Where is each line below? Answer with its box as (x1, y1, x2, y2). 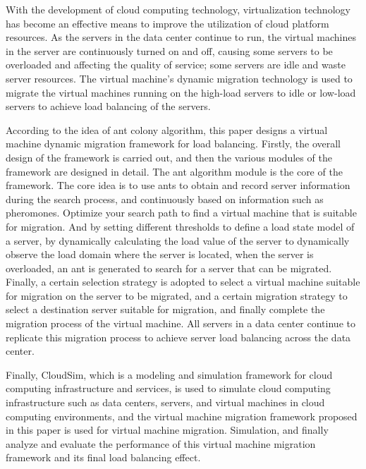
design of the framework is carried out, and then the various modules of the (6, 150, 332, 164)
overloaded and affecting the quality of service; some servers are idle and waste (6, 57, 346, 72)
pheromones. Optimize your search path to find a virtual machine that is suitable (6, 205, 357, 220)
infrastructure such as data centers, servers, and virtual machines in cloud (6, 395, 325, 410)
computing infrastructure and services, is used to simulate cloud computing (6, 381, 331, 396)
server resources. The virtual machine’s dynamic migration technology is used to (6, 71, 353, 85)
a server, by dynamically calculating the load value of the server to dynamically (6, 233, 350, 248)
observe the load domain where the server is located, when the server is (6, 247, 314, 262)
